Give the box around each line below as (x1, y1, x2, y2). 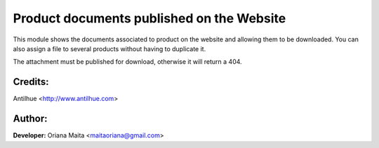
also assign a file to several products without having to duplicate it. (13, 44, 206, 53)
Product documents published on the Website (13, 11, 286, 26)
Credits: (13, 76, 49, 88)
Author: (13, 113, 48, 125)
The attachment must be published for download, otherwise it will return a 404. (13, 58, 242, 66)
